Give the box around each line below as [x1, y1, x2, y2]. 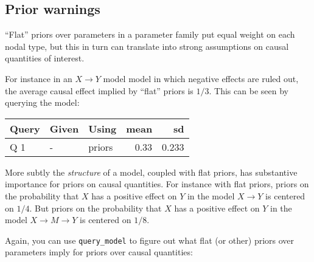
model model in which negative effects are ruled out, [103, 72, 299, 84]
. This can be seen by [209, 84, 288, 97]
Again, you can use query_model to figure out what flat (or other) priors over [5, 233, 295, 246]
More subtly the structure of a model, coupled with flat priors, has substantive [5, 165, 298, 178]
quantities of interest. [5, 52, 85, 64]
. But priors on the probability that [29, 201, 162, 214]
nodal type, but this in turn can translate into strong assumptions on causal [5, 40, 289, 52]
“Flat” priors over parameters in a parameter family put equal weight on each [5, 28, 295, 41]
